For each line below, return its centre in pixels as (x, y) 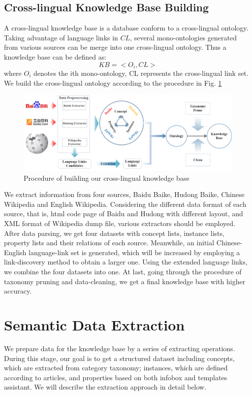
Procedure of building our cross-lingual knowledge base (107, 178)
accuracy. (18, 291)
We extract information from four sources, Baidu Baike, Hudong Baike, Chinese (124, 194)
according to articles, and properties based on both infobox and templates (116, 377)
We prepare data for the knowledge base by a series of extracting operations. (120, 348)
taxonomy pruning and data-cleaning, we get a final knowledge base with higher (125, 281)
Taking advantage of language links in (61, 37)
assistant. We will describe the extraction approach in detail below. (105, 387)
